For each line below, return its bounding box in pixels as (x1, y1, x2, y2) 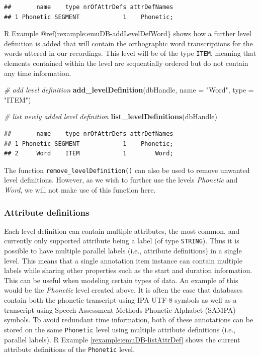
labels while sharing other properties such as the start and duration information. (4, 265, 252, 276)
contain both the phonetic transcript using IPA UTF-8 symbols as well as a (4, 295, 237, 305)
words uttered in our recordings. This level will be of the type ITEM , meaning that (4, 48, 256, 58)
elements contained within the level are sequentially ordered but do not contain (4, 58, 248, 68)
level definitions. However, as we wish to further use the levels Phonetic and (4, 174, 238, 185)
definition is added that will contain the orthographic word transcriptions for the (4, 38, 253, 48)
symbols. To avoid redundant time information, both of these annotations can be (4, 314, 253, 325)
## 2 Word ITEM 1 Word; (4, 150, 174, 157)
